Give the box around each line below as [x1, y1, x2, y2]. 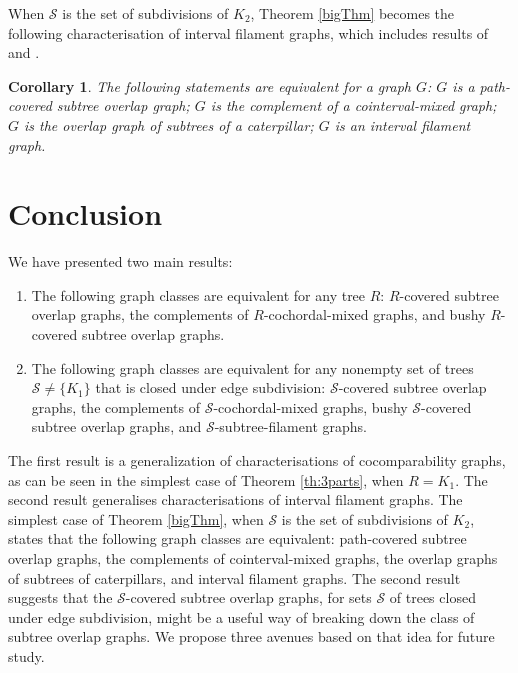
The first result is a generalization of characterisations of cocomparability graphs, [8, 450, 506, 471]
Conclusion [8, 193, 163, 234]
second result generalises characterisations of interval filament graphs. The [8, 489, 463, 510]
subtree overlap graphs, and [31, 416, 202, 437]
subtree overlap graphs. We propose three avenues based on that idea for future [8, 626, 495, 647]
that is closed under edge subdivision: [95, 377, 326, 398]
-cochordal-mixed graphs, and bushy [263, 304, 486, 325]
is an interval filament [334, 114, 471, 135]
